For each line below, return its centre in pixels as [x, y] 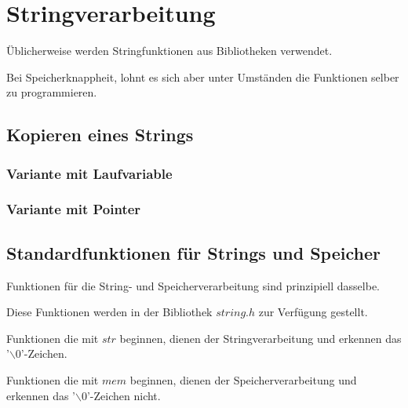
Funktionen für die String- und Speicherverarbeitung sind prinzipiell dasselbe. [193, 285]
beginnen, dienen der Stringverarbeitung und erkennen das [260, 338]
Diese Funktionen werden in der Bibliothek [109, 312]
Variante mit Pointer [74, 209]
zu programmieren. [52, 92]
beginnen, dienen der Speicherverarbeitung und [243, 379]
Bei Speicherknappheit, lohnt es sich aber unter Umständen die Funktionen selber [203, 76]
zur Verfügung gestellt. [313, 312]
